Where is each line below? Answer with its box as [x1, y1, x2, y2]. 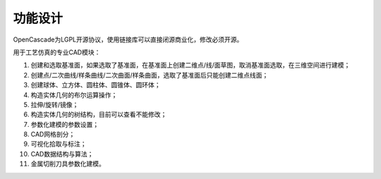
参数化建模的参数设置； [30, 120, 99, 128]
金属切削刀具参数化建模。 [30, 159, 105, 168]
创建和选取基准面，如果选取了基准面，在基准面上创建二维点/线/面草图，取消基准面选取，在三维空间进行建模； [30, 61, 351, 70]
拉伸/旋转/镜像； [30, 100, 79, 109]
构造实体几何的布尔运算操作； [30, 90, 118, 99]
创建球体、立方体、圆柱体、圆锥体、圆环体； [30, 81, 161, 89]
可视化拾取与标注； [30, 140, 87, 148]
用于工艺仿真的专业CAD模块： [13, 48, 101, 56]
